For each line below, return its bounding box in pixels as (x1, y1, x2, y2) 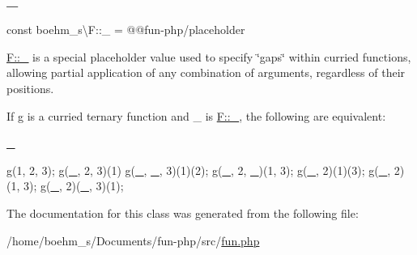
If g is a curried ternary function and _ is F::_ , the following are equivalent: (6, 107, 386, 124)
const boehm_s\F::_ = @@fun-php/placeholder (6, 21, 245, 38)
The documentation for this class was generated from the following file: (6, 204, 359, 221)
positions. (6, 80, 54, 96)
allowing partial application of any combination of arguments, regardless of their (6, 64, 406, 81)
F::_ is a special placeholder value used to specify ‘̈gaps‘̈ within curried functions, (6, 48, 411, 65)
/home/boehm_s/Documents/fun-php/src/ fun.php (6, 232, 260, 249)
